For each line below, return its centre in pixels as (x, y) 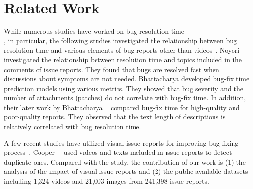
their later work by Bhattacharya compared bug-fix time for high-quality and (122, 107)
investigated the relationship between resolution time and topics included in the (123, 59)
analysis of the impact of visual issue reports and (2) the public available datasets (126, 171)
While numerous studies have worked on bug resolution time (94, 31)
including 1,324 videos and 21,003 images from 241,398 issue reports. (107, 181)
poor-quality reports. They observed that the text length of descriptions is (115, 117)
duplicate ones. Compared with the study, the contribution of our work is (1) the (125, 161)
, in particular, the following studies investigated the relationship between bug (121, 40)
